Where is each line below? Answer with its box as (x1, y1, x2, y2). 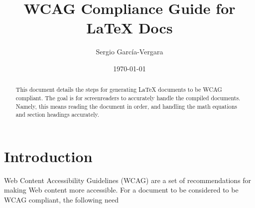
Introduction (4, 146, 93, 166)
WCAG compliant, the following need (4, 195, 119, 205)
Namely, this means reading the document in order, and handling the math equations (15, 102, 238, 110)
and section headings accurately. (15, 110, 100, 119)
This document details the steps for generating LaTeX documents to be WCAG (15, 85, 222, 94)
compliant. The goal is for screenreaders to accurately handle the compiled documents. (15, 93, 241, 102)
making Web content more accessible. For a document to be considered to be (4, 185, 239, 195)
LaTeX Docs (86, 17, 173, 38)
